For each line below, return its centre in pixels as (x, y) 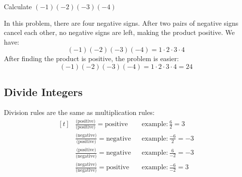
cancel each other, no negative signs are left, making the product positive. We (119, 32)
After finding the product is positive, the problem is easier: (91, 58)
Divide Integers (43, 92)
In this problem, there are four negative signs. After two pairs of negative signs (121, 23)
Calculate (18, 6)
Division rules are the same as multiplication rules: (79, 112)
